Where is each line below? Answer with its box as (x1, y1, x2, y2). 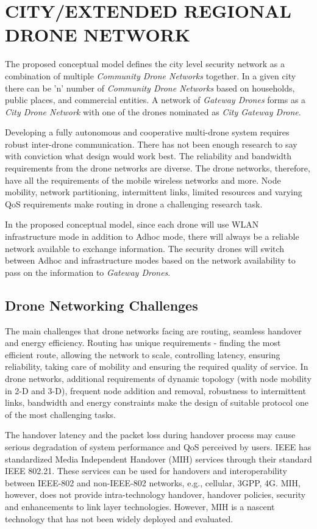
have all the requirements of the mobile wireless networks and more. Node (5, 173, 281, 186)
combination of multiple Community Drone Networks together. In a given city (5, 69, 296, 82)
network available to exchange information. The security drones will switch (5, 242, 285, 254)
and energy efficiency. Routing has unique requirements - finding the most (5, 336, 281, 349)
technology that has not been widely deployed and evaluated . (5, 512, 233, 525)
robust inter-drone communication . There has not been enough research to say (5, 137, 297, 150)
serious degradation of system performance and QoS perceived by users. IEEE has (5, 440, 312, 453)
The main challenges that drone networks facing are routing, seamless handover (5, 324, 302, 337)
